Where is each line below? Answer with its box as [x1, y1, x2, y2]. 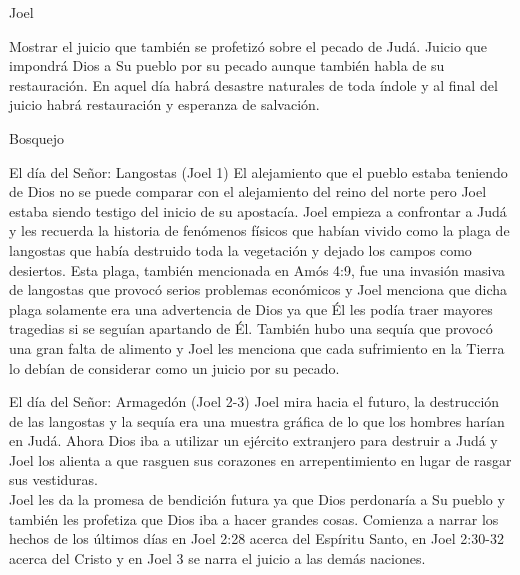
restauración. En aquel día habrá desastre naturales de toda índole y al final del [9, 74, 498, 95]
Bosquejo [9, 127, 65, 148]
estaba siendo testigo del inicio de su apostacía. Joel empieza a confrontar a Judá [9, 200, 507, 221]
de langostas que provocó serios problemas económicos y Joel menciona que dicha [9, 279, 508, 300]
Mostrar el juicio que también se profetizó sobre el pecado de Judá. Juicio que [9, 35, 487, 56]
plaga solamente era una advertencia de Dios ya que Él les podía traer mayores [9, 298, 493, 319]
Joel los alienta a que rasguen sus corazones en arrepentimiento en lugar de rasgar [9, 449, 512, 470]
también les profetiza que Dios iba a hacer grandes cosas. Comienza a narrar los [9, 508, 499, 529]
